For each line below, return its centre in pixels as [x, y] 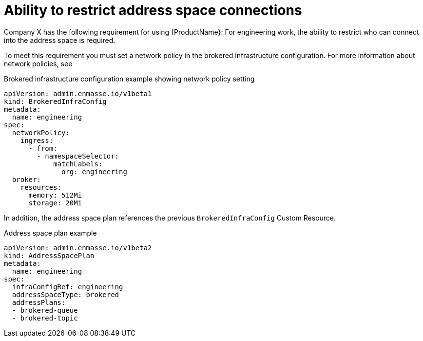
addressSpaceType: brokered [66, 294]
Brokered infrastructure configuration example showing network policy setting [129, 79]
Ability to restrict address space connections [153, 10]
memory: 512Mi [55, 195]
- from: [43, 148]
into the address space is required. [60, 40]
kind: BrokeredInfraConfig [55, 101]
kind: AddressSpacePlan [49, 255]
